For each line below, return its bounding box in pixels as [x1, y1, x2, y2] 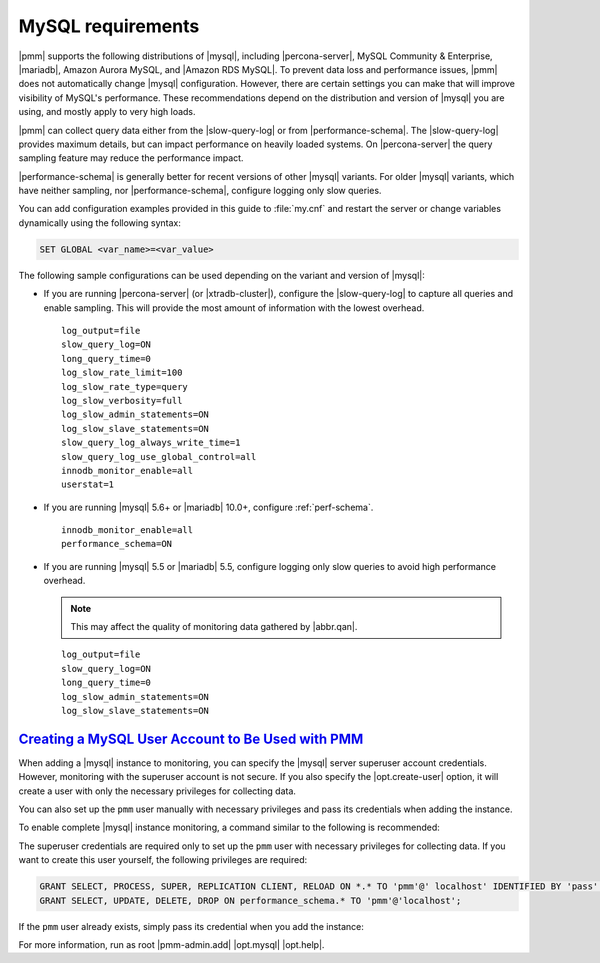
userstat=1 [61, 479, 115, 490]
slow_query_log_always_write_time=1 [61, 437, 241, 449]
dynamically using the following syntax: [18, 216, 182, 229]
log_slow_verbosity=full [61, 395, 183, 406]
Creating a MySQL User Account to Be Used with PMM [18, 730, 364, 747]
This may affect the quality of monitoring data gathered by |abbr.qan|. [70, 621, 358, 633]
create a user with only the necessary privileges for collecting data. [18, 785, 297, 797]
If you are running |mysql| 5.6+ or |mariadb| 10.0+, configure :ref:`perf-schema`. [43, 501, 374, 513]
